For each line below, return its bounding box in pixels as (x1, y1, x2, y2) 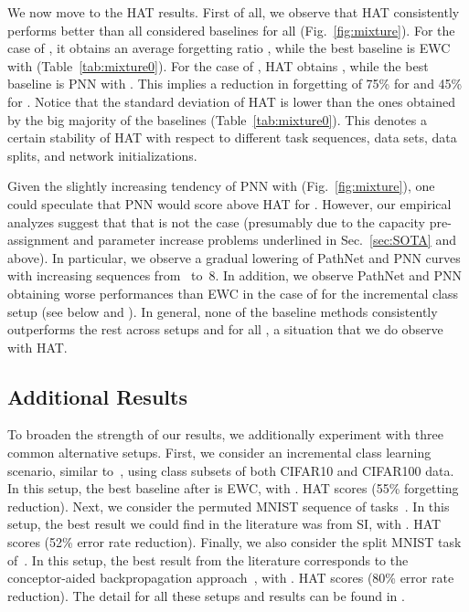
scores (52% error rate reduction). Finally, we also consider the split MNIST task (7, 533, 462, 552)
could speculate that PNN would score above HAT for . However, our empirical (7, 194, 452, 213)
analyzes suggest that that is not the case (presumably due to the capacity (7, 212, 426, 231)
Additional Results (7, 382, 187, 410)
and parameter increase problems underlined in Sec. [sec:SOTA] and (73, 230, 456, 249)
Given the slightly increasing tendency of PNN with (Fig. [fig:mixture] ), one (7, 176, 435, 195)
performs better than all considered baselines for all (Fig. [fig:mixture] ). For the (7, 20, 455, 39)
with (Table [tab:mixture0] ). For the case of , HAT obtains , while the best (7, 56, 429, 75)
